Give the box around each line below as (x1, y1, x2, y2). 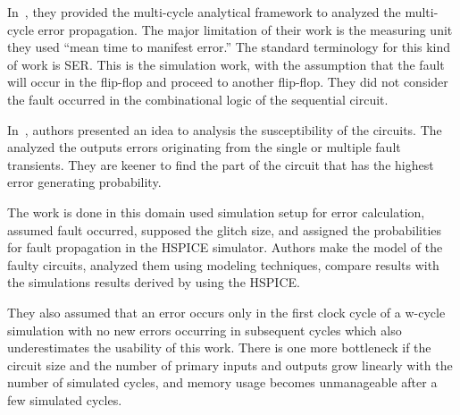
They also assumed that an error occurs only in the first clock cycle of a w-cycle (7, 302, 446, 321)
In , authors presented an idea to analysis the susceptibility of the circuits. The (7, 120, 442, 139)
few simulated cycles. (7, 390, 122, 409)
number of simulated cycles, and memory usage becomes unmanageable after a (7, 373, 438, 392)
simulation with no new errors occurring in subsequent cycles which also (7, 320, 402, 339)
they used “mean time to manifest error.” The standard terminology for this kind (7, 38, 450, 56)
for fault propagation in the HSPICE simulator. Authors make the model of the (7, 238, 443, 257)
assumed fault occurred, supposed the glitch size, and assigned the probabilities (7, 220, 442, 239)
